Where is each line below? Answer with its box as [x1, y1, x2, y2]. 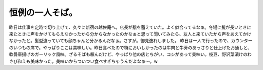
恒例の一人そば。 [9, 7, 78, 18]
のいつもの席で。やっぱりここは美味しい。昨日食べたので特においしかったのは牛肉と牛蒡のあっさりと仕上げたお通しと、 [9, 44, 252, 51]
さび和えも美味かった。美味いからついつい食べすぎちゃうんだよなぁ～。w [9, 58, 158, 64]
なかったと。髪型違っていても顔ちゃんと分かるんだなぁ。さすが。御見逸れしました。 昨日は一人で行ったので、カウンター [9, 38, 253, 44]
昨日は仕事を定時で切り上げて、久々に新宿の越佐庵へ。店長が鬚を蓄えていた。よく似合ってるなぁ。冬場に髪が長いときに [9, 24, 252, 30]
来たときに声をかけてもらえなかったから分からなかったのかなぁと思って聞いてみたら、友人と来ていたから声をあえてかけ [9, 31, 252, 36]
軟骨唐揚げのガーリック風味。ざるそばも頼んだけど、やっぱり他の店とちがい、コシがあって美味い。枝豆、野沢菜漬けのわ [9, 52, 252, 57]
